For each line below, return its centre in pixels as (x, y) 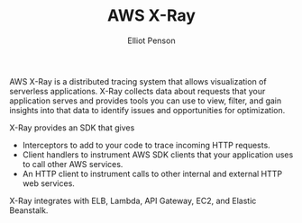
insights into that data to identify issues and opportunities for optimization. (147, 110)
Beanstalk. (29, 210)
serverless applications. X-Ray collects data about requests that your (137, 91)
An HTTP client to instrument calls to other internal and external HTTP (152, 174)
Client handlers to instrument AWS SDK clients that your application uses (158, 155)
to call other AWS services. (73, 164)
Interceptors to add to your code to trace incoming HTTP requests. (146, 145)
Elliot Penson (151, 40)
